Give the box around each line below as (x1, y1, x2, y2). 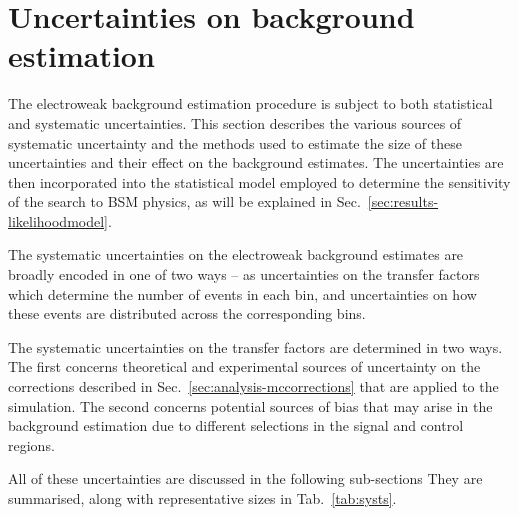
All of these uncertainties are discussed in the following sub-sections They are (8, 468, 483, 489)
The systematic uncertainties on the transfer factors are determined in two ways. (8, 336, 503, 357)
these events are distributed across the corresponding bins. (8, 303, 366, 324)
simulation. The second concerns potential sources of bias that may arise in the (8, 395, 493, 416)
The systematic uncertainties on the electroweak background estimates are (8, 244, 464, 265)
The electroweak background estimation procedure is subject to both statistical (8, 93, 493, 114)
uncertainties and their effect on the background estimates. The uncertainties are (8, 152, 504, 173)
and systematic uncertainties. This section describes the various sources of (8, 112, 462, 133)
